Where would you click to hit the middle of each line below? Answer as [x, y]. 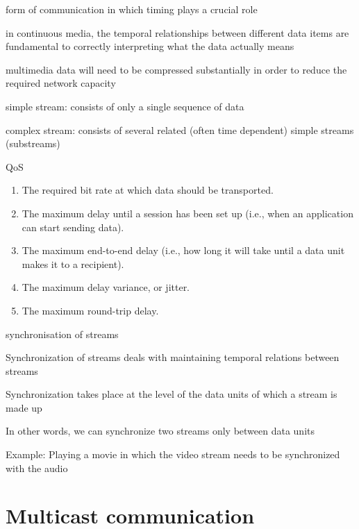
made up [24, 407]
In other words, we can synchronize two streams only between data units [160, 431]
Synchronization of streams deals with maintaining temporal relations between [173, 357]
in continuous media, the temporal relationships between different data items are [177, 32]
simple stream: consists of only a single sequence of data [125, 106]
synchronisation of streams [62, 334]
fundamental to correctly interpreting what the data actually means [150, 46]
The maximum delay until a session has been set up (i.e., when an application [187, 213]
